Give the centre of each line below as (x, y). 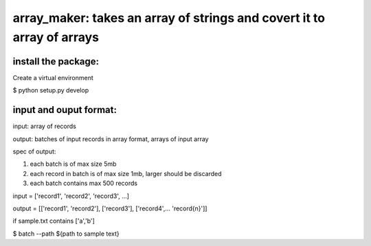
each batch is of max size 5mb (73, 164)
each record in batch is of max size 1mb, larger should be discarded (126, 173)
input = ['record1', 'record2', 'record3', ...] (71, 196)
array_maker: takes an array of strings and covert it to (169, 18)
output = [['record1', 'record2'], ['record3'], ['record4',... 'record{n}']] (110, 208)
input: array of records (45, 126)
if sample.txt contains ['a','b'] (54, 221)
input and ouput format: (65, 110)
